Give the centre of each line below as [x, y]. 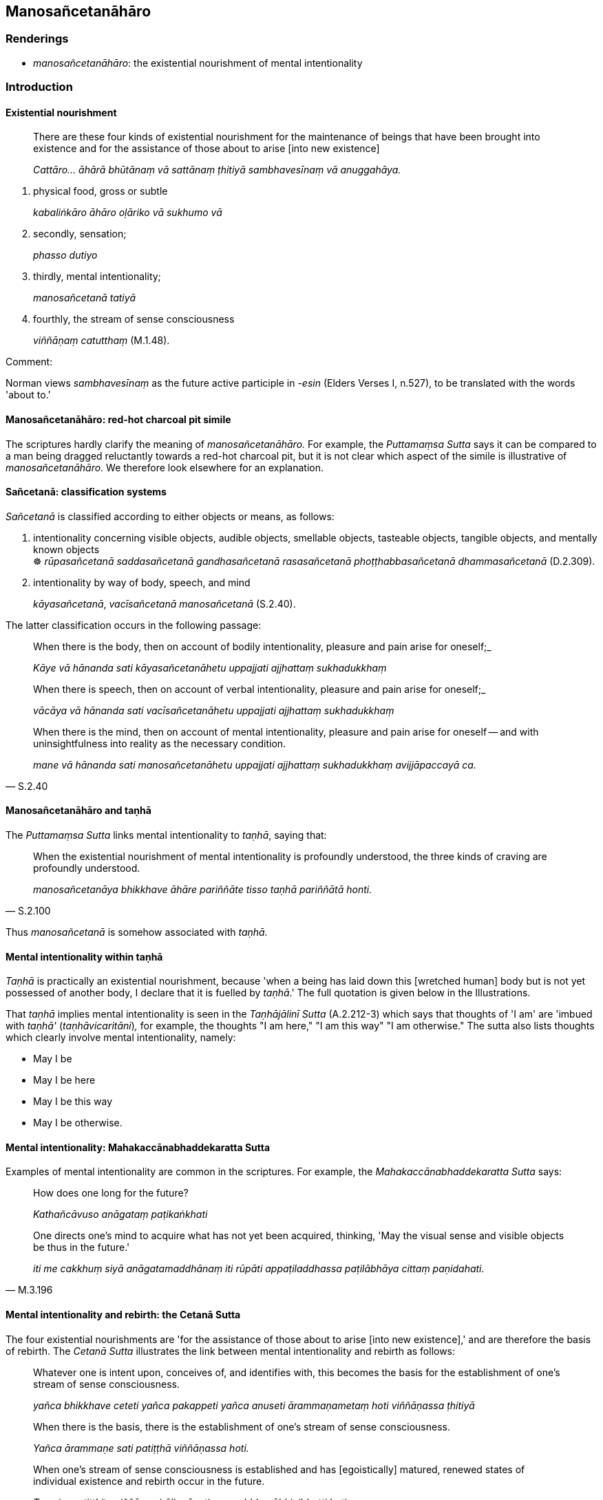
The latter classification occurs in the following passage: [134, 625]
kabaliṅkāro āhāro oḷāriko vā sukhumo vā [128, 213]
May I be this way [73, 1102]
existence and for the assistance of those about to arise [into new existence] [207, 149]
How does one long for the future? [111, 1193]
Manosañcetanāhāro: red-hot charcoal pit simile [118, 419]
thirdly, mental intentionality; [97, 277]
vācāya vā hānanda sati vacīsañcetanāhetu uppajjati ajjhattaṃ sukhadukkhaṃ [214, 710]
